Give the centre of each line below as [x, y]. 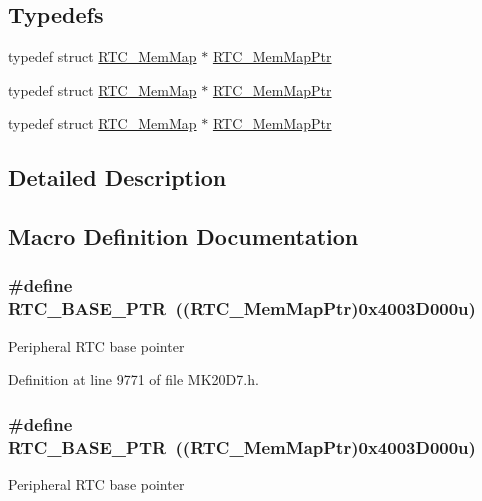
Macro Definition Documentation [183, 236]
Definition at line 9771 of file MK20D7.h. [133, 379]
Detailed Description [117, 177]
